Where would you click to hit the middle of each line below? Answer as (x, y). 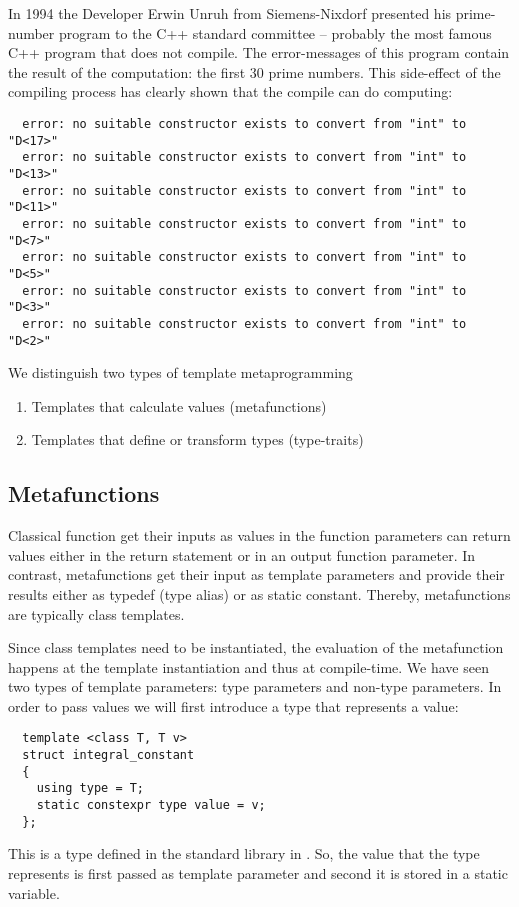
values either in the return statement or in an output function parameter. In (242, 554)
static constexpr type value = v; (151, 805)
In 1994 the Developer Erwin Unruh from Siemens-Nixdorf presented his (230, 13)
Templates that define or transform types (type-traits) (197, 439)
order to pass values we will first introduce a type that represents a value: (233, 705)
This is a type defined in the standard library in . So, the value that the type (244, 853)
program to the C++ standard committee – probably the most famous (275, 32)
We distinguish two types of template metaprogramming (180, 372)
